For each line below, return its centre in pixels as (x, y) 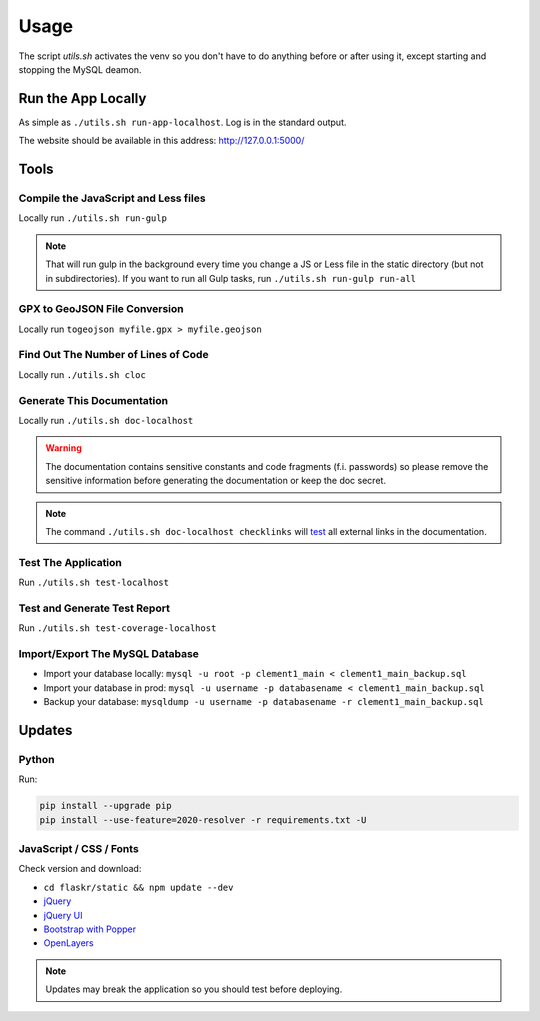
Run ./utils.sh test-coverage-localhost (117, 628)
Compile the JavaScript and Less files (112, 198)
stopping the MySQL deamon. (80, 69)
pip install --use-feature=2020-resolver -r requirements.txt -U (203, 819)
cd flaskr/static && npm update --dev (138, 887)
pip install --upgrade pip (105, 806)
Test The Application (70, 562)
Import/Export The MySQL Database (109, 653)
